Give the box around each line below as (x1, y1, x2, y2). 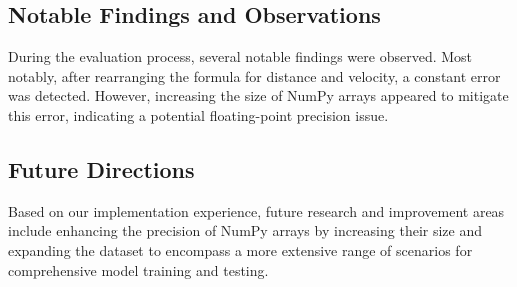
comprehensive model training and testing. (8, 259, 269, 280)
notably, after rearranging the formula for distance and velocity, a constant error (8, 65, 501, 86)
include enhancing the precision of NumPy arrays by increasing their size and (8, 220, 482, 241)
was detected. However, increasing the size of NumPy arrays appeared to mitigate (8, 85, 509, 106)
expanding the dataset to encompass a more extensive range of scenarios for (8, 239, 473, 260)
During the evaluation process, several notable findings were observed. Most (8, 46, 473, 67)
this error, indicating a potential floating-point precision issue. (8, 104, 389, 125)
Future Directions (8, 153, 195, 184)
